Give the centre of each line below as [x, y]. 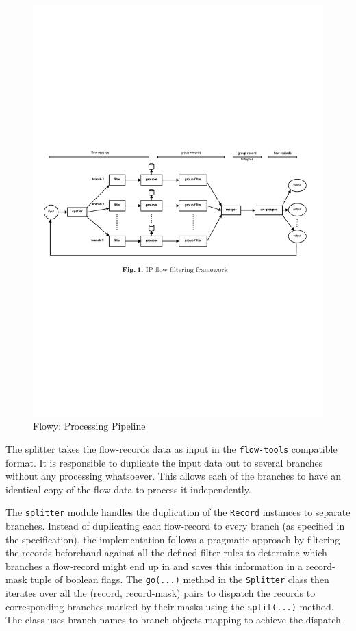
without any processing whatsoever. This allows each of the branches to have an [174, 476]
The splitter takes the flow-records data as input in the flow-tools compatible [171, 448]
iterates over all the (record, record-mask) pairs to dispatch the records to [161, 593]
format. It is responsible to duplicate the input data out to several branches [164, 462]
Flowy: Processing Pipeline [89, 426]
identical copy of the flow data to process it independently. [128, 489]
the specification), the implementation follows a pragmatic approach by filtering [173, 539]
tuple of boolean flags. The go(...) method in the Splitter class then [180, 579]
